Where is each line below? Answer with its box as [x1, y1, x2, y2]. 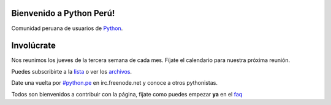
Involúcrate [11, 41, 56, 51]
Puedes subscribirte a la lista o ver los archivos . [11, 68, 132, 75]
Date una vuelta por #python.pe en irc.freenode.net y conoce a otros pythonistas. [11, 79, 218, 87]
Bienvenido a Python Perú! [11, 8, 115, 18]
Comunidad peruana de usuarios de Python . [11, 25, 123, 32]
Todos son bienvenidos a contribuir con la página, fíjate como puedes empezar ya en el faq [11, 90, 243, 98]
